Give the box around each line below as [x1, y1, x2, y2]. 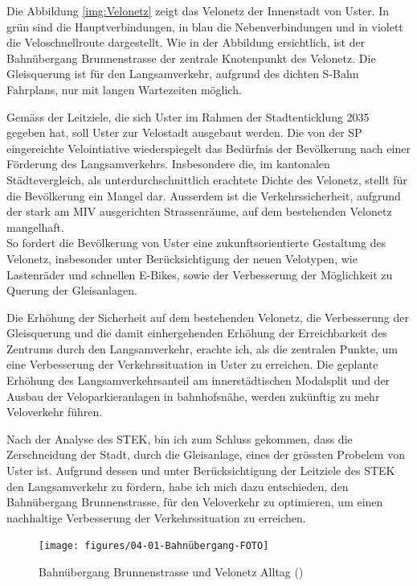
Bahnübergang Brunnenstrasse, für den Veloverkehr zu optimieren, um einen [6, 493, 383, 510]
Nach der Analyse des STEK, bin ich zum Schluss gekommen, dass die [6, 430, 353, 447]
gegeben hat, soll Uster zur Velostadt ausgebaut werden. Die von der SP [6, 124, 362, 141]
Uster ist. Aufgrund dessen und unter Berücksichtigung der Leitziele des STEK [6, 462, 395, 479]
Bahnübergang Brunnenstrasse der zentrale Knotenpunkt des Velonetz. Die [6, 49, 376, 66]
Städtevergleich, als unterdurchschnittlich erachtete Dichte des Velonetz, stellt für [6, 171, 407, 188]
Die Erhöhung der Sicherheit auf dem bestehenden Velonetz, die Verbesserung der [6, 308, 409, 325]
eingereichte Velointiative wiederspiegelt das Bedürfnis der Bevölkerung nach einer [6, 139, 411, 156]
